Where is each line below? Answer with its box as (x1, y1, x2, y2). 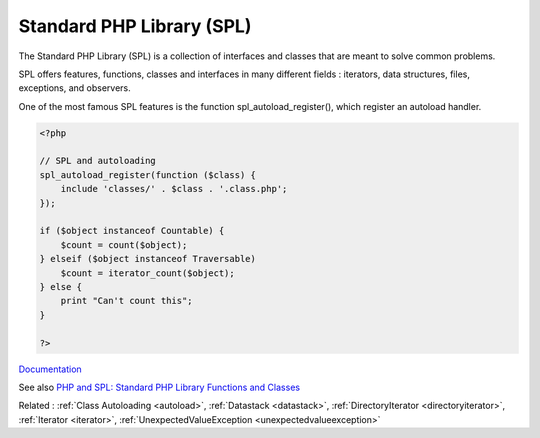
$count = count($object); (60, 239, 188, 250)
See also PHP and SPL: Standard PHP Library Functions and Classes (18, 381, 300, 393)
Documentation (18, 363, 82, 375)
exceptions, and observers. (18, 82, 132, 94)
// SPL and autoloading (39, 155, 157, 167)
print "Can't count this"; (60, 295, 194, 307)
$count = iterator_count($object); (60, 267, 235, 279)
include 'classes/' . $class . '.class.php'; (60, 183, 288, 195)
